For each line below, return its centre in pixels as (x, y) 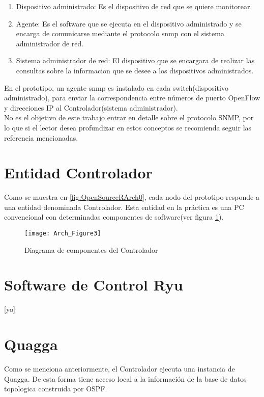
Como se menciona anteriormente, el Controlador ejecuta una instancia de (120, 369)
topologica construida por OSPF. (56, 389)
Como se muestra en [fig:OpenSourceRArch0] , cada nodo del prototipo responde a (132, 197)
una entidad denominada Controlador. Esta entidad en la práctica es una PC (124, 207)
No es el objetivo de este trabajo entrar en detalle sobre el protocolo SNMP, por (129, 117)
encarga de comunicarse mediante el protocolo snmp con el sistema (120, 33)
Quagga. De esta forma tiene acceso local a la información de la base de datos (125, 378)
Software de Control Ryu (94, 285)
